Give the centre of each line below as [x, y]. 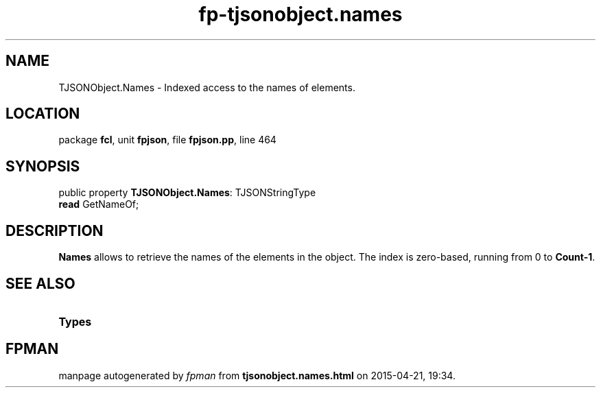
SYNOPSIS [43, 166]
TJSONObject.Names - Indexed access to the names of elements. [207, 87]
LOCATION [43, 114]
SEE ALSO [40, 283]
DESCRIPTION [55, 230]
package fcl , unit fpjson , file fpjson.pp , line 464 [167, 140]
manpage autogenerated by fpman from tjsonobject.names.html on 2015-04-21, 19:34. [257, 375]
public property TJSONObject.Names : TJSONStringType [187, 193]
